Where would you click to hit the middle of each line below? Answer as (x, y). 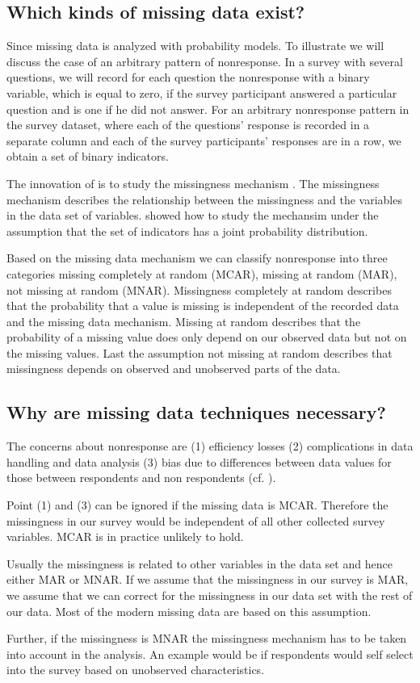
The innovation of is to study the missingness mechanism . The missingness (193, 183)
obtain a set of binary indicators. (88, 156)
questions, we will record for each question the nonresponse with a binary (188, 77)
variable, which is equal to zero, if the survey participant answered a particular (202, 92)
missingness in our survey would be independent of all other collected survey (196, 520)
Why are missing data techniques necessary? (196, 412)
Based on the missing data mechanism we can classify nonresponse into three (197, 258)
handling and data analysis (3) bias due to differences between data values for (199, 461)
